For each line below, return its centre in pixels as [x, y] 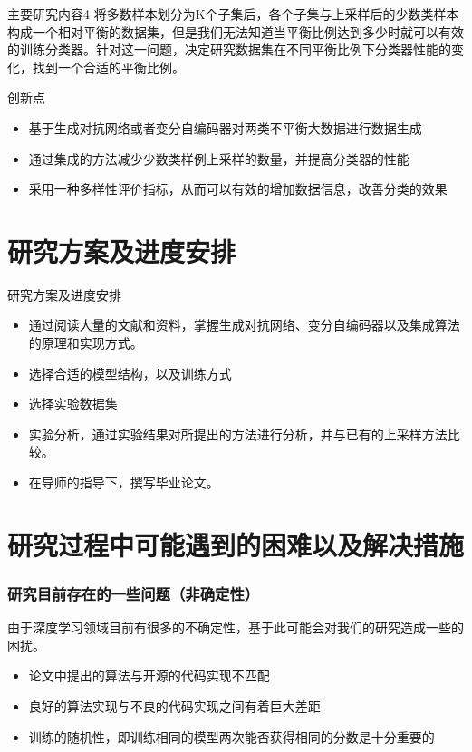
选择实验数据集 [73, 404]
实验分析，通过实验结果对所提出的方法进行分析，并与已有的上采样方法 [238, 434]
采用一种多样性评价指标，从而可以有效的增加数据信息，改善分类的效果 [238, 189]
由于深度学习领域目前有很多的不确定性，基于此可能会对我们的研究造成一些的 [236, 627]
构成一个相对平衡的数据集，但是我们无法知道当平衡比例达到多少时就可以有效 [236, 31]
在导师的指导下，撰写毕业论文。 [124, 482]
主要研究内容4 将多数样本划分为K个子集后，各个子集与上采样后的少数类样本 [233, 14]
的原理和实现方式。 [86, 343]
